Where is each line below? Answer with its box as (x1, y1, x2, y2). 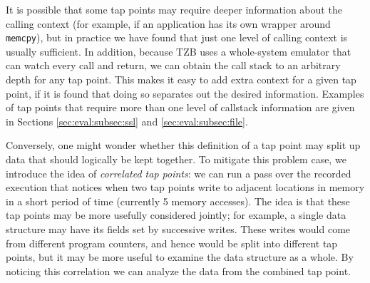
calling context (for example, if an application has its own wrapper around (6, 16, 331, 31)
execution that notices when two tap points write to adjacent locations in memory (6, 180, 365, 195)
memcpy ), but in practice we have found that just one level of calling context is (6, 30, 348, 45)
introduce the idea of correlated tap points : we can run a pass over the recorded (6, 165, 351, 180)
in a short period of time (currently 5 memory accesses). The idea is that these (6, 193, 350, 208)
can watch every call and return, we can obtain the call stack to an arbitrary (6, 58, 341, 73)
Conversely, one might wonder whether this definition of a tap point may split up (6, 138, 361, 153)
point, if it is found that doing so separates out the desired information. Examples (6, 86, 364, 101)
